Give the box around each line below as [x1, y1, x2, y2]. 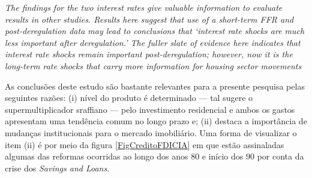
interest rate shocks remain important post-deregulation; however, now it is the [5, 48, 293, 60]
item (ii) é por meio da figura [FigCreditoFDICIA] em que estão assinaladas [5, 138, 284, 151]
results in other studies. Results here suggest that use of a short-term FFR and [5, 13, 294, 25]
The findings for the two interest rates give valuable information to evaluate [5, 1, 283, 13]
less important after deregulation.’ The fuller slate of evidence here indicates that [5, 36, 301, 48]
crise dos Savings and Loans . [5, 161, 110, 174]
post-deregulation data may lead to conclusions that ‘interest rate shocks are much [5, 24, 305, 37]
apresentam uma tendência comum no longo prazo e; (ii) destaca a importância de [5, 115, 307, 127]
